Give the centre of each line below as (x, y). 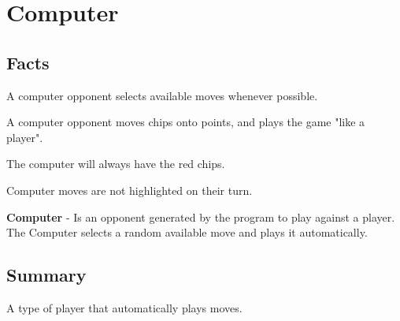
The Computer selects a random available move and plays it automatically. (187, 232)
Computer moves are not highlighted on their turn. (130, 190)
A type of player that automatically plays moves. (124, 307)
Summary (46, 275)
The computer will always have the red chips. (116, 164)
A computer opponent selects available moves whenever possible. (162, 95)
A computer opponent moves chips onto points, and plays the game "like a (186, 122)
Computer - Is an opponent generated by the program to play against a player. (201, 216)
